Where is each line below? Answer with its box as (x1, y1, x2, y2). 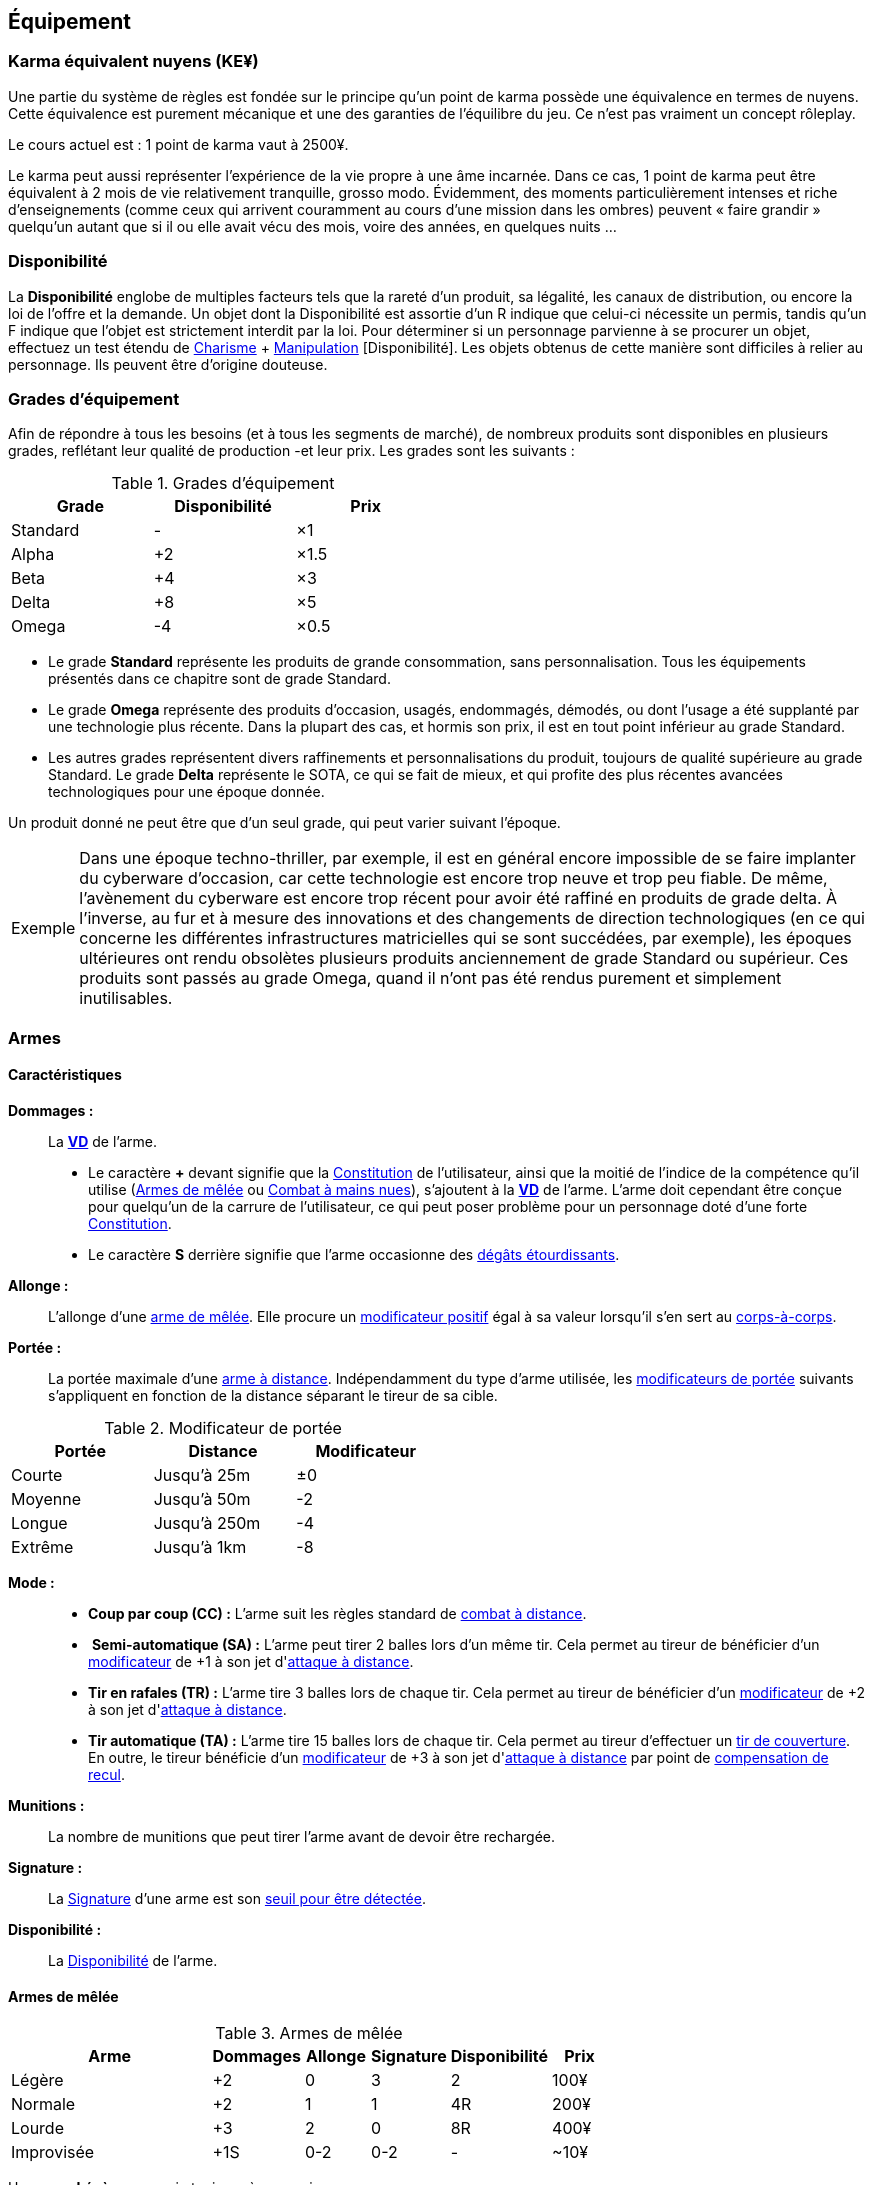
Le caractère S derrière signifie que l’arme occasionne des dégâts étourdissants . (88, 1245, 620, 1263)
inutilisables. (79, 988, 173, 1009)
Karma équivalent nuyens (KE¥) (8, 51, 259, 72)
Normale (11, 2094, 76, 2115)
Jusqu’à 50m (153, 1488, 251, 1509)
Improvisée (11, 2142, 95, 2163)
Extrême (11, 1536, 74, 1557)
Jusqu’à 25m (153, 1464, 251, 1485)
